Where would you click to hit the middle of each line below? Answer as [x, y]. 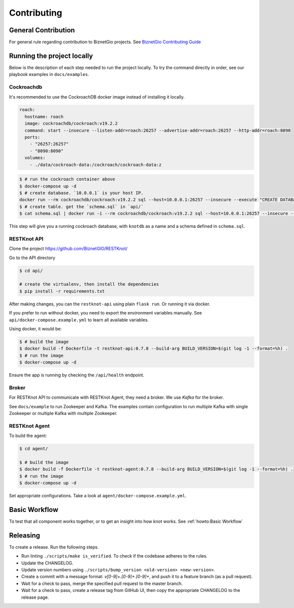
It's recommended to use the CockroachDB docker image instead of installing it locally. [97, 97]
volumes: [35, 158]
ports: [33, 137]
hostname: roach [44, 117]
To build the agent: [28, 436]
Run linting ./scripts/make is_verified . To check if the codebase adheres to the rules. [114, 556]
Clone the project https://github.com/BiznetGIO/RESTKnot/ [68, 249]
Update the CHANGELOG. [47, 563]
